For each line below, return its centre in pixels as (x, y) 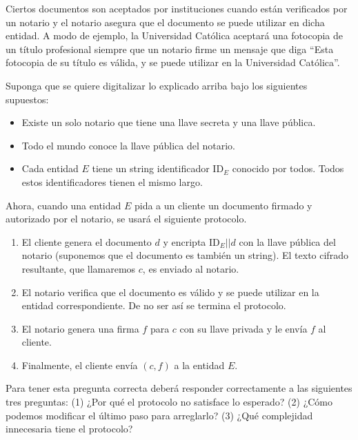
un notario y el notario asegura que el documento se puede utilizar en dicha (165, 22)
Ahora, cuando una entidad (63, 205)
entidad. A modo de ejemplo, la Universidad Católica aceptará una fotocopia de (175, 35)
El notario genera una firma (80, 328)
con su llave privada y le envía (243, 328)
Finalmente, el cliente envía (80, 365)
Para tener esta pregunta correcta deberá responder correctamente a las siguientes (179, 388)
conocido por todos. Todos (288, 168)
